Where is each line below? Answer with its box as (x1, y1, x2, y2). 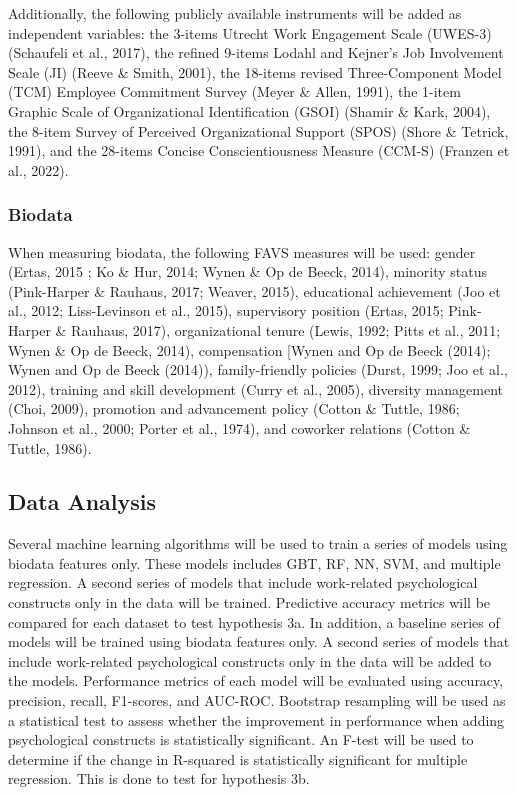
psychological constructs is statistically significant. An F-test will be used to (8, 729, 474, 750)
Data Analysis (8, 486, 157, 517)
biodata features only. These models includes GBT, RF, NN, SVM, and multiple (8, 552, 501, 573)
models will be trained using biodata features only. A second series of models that (8, 631, 510, 652)
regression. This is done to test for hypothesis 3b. (8, 768, 310, 789)
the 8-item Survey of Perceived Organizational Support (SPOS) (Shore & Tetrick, (8, 120, 509, 141)
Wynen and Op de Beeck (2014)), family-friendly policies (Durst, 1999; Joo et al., (8, 359, 508, 380)
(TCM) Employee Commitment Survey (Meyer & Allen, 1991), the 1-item (8, 81, 461, 102)
